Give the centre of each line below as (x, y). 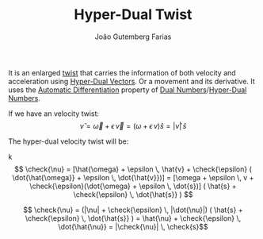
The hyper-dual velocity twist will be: (69, 141)
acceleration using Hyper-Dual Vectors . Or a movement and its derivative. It (131, 81)
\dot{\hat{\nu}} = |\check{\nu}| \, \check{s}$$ (133, 226)
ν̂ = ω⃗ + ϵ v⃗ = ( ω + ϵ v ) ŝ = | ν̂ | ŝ (133, 125)
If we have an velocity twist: (54, 114)
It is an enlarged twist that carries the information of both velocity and (122, 72)
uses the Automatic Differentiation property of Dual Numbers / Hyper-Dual (128, 90)
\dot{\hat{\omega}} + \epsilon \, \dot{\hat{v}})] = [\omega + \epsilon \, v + (133, 177)
